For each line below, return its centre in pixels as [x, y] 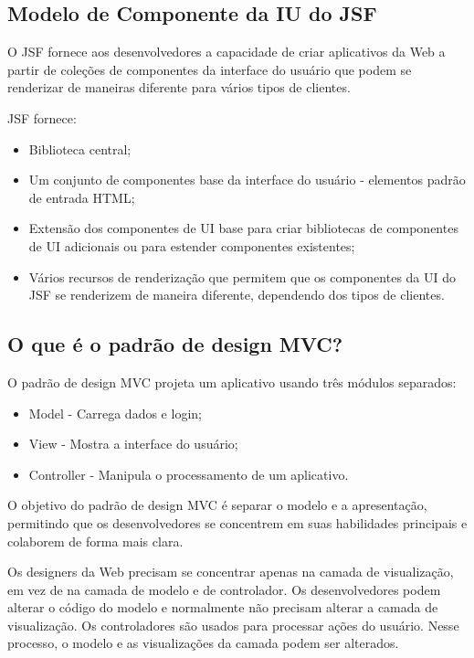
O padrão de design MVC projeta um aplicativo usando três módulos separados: [232, 382]
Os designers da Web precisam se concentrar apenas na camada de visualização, [231, 572]
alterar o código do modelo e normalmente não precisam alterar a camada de [223, 607]
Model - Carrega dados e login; [115, 413]
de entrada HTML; [82, 197]
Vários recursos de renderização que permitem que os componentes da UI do [242, 276]
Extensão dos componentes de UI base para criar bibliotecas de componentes [243, 228]
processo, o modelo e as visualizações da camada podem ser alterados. [203, 643]
